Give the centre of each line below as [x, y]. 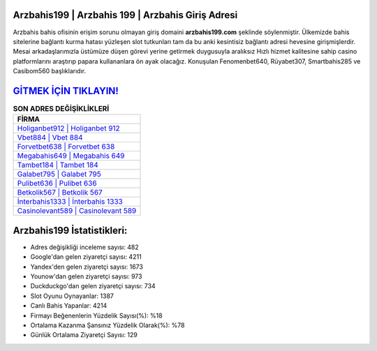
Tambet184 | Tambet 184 [58, 165]
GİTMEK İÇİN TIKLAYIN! [66, 91]
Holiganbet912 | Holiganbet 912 [68, 128]
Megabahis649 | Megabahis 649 [71, 156]
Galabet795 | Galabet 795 [59, 174]
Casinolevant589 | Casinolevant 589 [77, 211]
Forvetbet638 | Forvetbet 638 [66, 147]
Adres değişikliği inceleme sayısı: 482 [84, 247]
